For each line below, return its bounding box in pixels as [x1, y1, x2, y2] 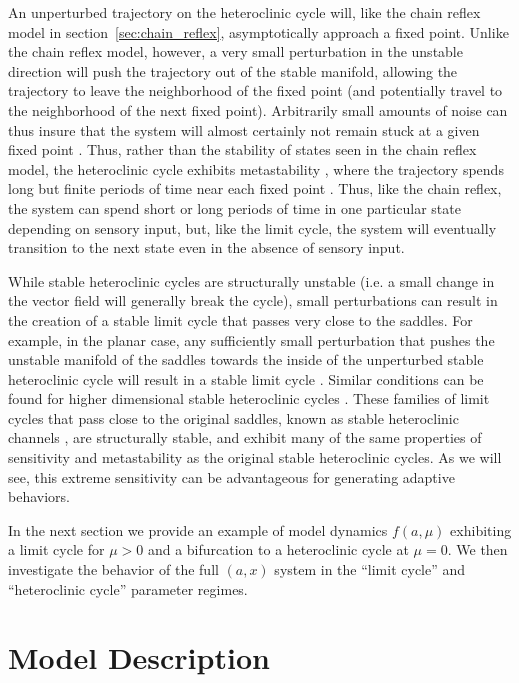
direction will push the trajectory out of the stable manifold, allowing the [8, 60, 458, 81]
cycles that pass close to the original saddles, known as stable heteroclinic [8, 407, 459, 428]
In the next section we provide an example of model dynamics [8, 519, 388, 540]
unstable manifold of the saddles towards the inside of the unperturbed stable [8, 349, 484, 370]
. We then [447, 539, 508, 560]
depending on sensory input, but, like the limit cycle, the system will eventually [8, 217, 497, 238]
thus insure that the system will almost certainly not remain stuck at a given [8, 119, 480, 140]
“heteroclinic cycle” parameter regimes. [8, 578, 248, 599]
